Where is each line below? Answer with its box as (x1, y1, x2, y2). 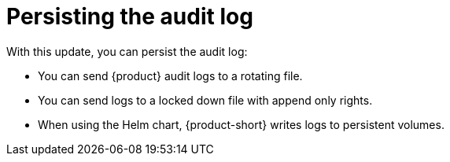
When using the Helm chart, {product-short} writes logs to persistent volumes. (38, 117, 444, 131)
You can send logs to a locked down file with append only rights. (38, 93, 373, 107)
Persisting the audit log (6, 3, 253, 30)
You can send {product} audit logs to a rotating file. (38, 68, 303, 83)
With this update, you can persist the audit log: (6, 44, 248, 58)
